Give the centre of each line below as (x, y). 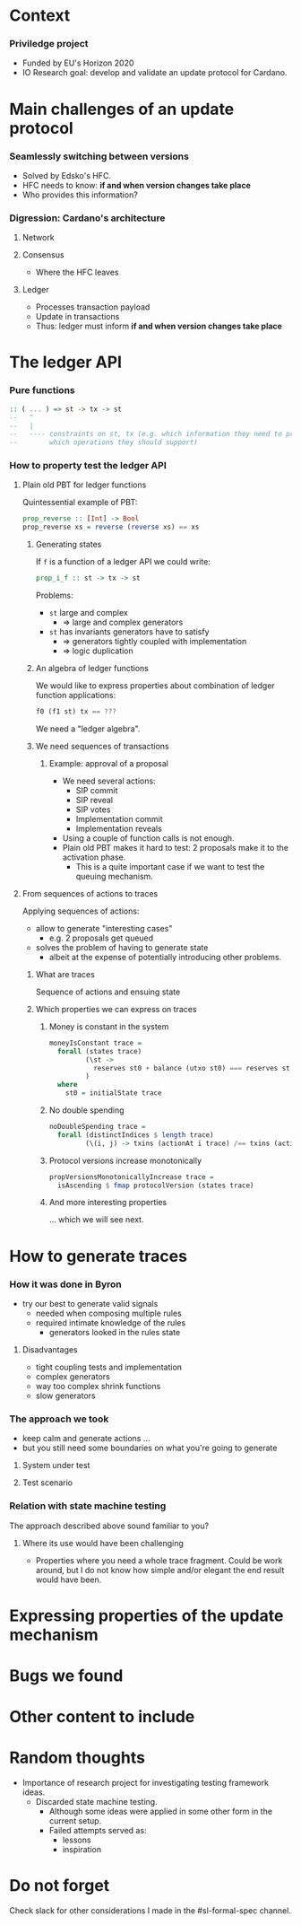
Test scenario (47, 1483)
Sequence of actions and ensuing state (108, 992)
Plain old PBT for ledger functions (84, 485)
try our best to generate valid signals (90, 1303)
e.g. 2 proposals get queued (101, 938)
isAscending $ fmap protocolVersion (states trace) (155, 1186)
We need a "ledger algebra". (88, 729)
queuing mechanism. (115, 876)
